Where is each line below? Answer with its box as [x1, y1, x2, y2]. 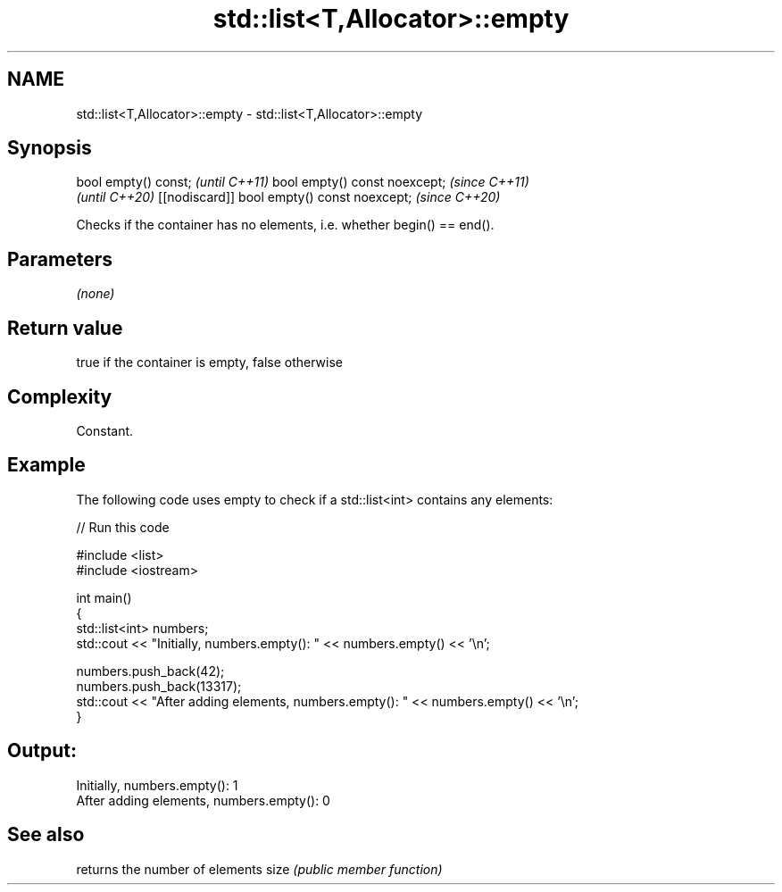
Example [7, 454, 86, 477]
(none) [76, 286, 115, 302]
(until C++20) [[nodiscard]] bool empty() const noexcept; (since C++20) [76, 189, 501, 205]
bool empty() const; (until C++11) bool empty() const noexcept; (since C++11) [76, 174, 529, 190]
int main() [76, 589, 132, 605]
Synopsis [7, 137, 92, 160]
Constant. [76, 422, 134, 438]
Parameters [7, 247, 112, 271]
